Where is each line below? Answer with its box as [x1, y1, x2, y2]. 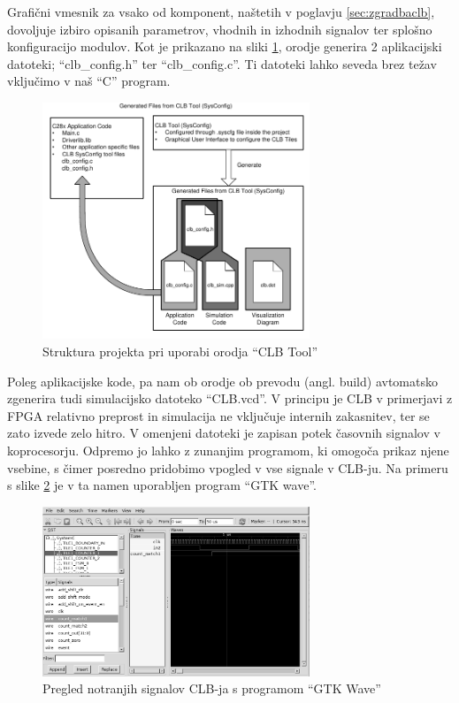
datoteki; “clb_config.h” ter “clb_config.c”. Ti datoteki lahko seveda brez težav [7, 54, 437, 73]
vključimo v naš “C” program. [7, 72, 171, 90]
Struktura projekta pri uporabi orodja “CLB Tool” [42, 342, 318, 361]
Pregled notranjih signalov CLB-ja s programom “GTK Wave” [42, 679, 381, 698]
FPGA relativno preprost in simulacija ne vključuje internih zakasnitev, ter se [7, 406, 430, 424]
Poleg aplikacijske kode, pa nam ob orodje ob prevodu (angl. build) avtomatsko [7, 371, 438, 390]
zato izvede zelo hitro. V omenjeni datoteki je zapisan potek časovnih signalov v [7, 424, 440, 442]
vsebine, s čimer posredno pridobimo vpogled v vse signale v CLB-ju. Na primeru [7, 458, 448, 477]
